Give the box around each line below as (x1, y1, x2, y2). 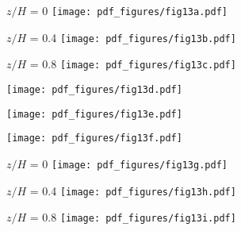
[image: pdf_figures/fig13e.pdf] (6, 108, 182, 120)
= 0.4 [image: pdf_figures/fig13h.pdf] (29, 182, 236, 198)
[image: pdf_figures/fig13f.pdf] (6, 133, 182, 144)
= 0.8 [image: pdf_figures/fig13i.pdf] (29, 209, 236, 225)
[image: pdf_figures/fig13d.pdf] (6, 83, 182, 95)
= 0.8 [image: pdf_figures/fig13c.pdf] (29, 56, 236, 72)
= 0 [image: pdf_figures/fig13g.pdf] (29, 155, 228, 171)
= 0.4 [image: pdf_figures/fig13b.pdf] (29, 29, 236, 45)
